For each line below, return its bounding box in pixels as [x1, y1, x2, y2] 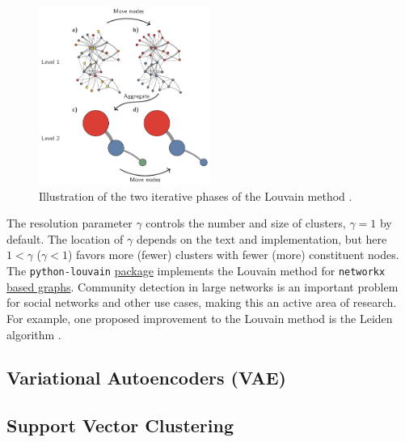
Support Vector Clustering [6, 413, 234, 438]
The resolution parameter [6, 215, 133, 232]
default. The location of [6, 230, 124, 247]
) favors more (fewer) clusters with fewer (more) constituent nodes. [67, 246, 399, 263]
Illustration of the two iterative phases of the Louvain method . [39, 187, 352, 204]
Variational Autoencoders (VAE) [6, 365, 286, 390]
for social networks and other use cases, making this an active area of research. [6, 294, 397, 311]
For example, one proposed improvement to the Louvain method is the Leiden [6, 309, 393, 326]
